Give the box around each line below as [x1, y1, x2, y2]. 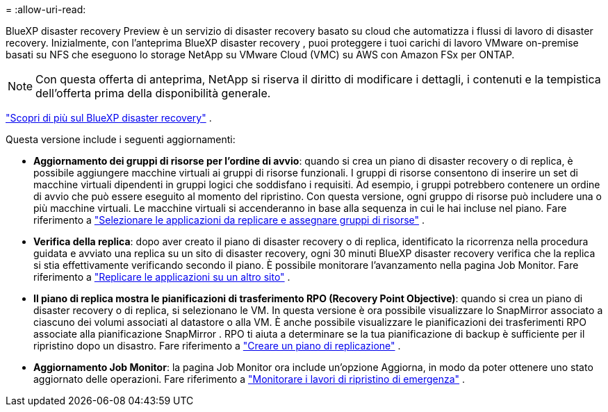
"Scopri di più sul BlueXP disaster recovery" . [6, 112, 212, 124]
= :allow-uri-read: [6, 3, 86, 15]
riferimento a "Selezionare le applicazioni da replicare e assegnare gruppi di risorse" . [33, 214, 425, 226]
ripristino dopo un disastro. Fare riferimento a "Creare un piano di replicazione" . [33, 340, 401, 352]
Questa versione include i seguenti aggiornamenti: [6, 133, 236, 145]
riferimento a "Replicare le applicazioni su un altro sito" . [33, 271, 290, 283]
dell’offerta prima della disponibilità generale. [35, 86, 271, 100]
